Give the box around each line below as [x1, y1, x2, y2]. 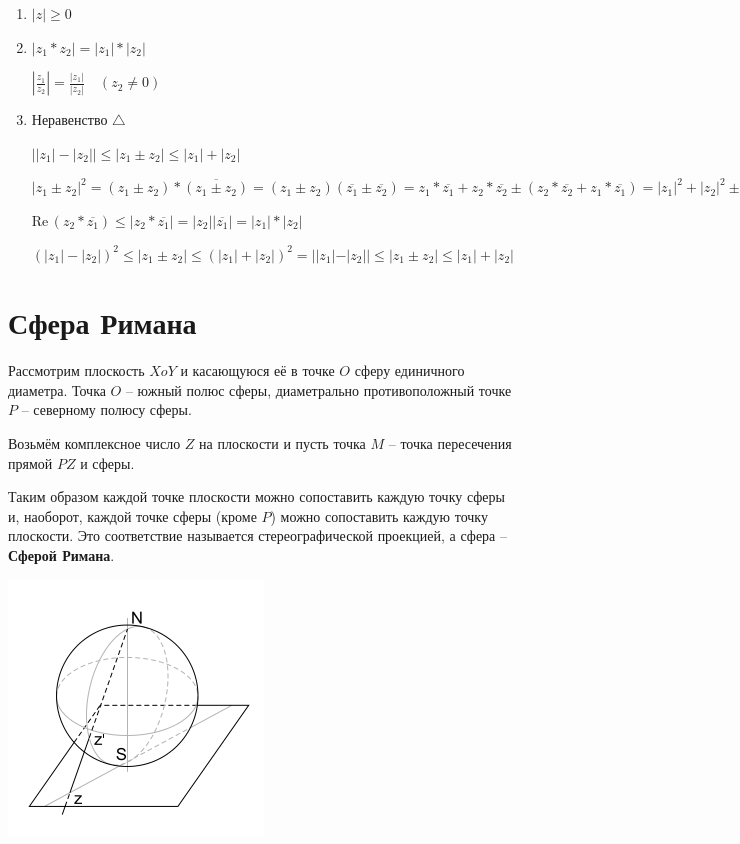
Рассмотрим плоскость [8, 360, 145, 381]
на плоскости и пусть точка [199, 433, 366, 454]
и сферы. [80, 452, 135, 473]
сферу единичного [354, 360, 465, 381]
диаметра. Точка [8, 379, 106, 400]
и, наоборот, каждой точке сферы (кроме [8, 505, 257, 526]
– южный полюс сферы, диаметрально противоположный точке [125, 379, 512, 400]
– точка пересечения [388, 433, 512, 454]
